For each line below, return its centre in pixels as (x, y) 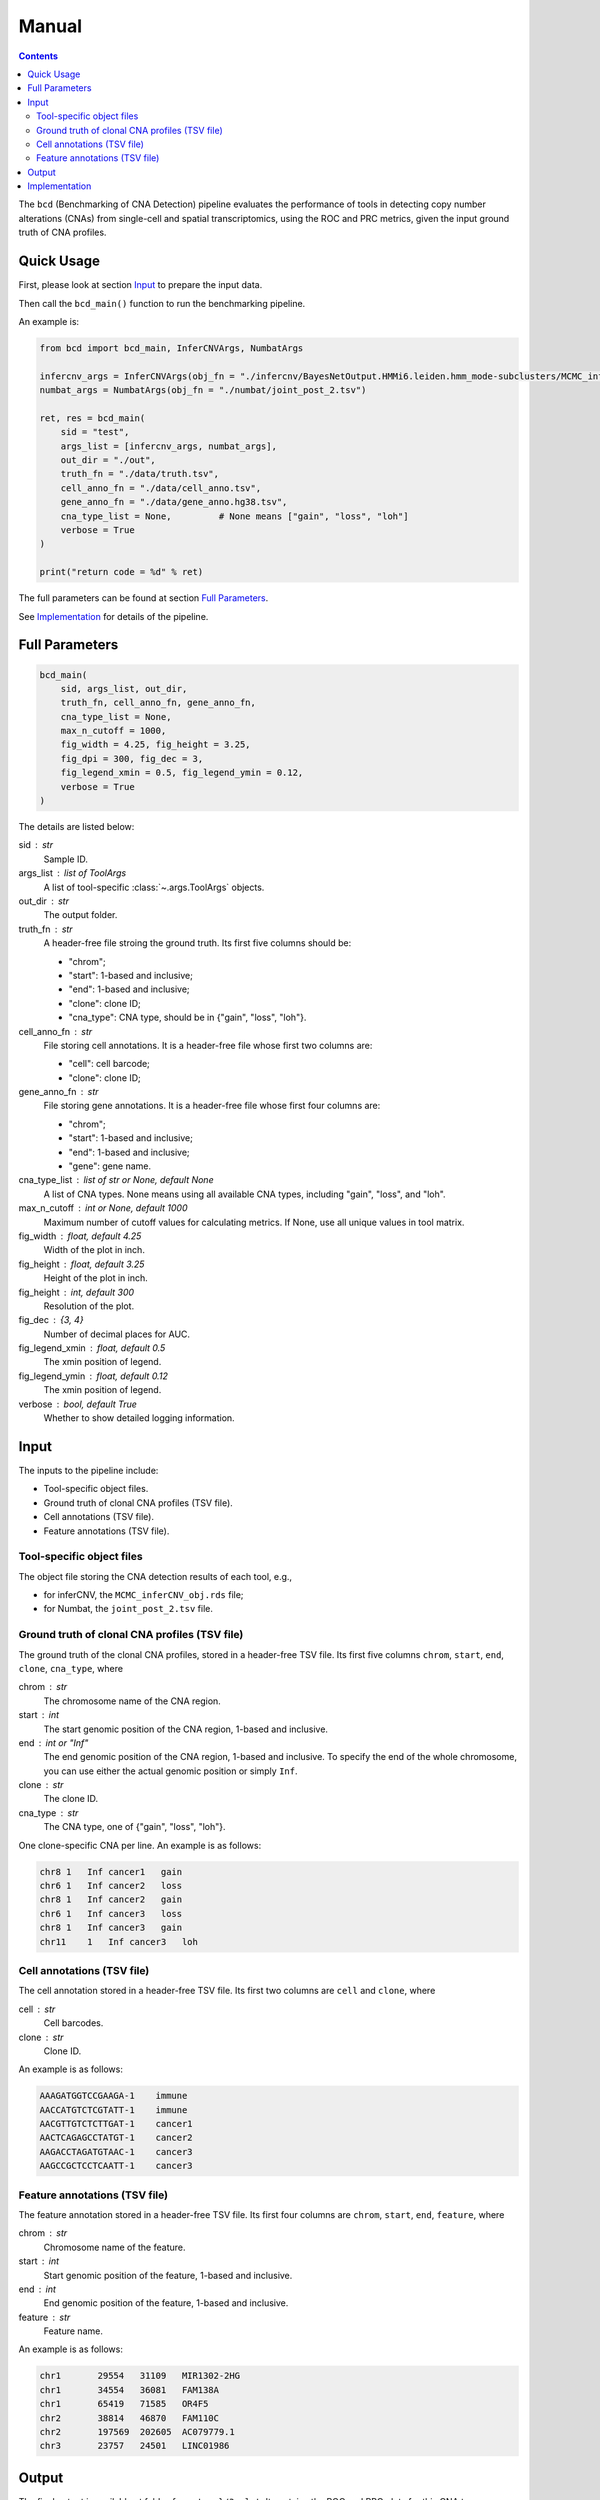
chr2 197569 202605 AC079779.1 (137, 2432)
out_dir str (44, 901)
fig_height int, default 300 (76, 1292)
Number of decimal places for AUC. (116, 1334)
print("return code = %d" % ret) (121, 572)
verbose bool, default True (77, 1404)
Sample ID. (66, 859)
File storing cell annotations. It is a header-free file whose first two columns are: (208, 1045)
